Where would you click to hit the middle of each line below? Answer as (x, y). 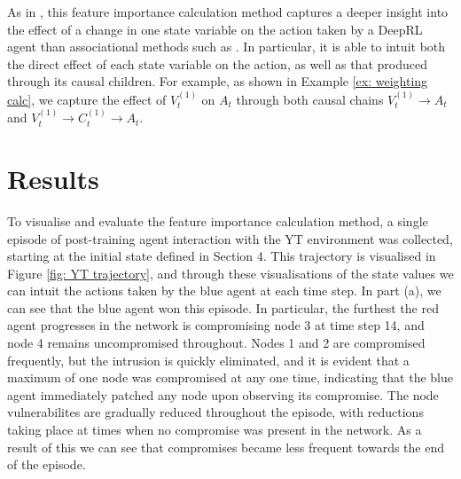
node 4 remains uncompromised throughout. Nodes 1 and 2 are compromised (216, 343)
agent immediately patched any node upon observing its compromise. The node (223, 394)
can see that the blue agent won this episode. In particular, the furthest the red (223, 307)
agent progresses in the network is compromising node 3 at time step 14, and (216, 325)
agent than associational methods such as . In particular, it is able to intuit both (227, 47)
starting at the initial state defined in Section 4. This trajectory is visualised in (222, 256)
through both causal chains (310, 99)
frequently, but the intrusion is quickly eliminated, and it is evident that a (208, 360)
